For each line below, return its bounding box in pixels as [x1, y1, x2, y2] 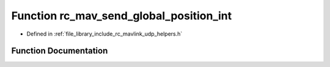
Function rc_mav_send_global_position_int [11, 9, 232, 22]
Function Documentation [11, 46, 108, 56]
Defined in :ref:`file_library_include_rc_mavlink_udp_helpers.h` [26, 30, 183, 37]
